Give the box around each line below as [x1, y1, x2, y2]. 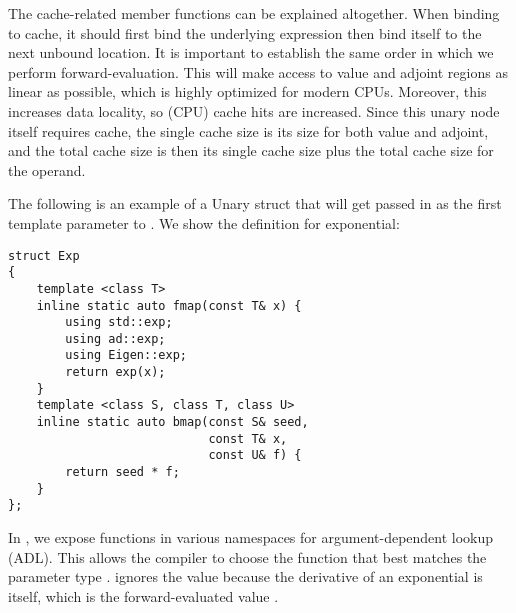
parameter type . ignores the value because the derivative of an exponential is [8, 566, 483, 587]
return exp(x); [65, 365, 166, 380]
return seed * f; [65, 465, 180, 480]
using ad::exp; [65, 331, 166, 346]
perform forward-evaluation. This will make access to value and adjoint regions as [8, 61, 508, 82]
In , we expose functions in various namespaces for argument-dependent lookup [8, 527, 494, 548]
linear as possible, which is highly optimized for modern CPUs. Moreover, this [8, 81, 487, 102]
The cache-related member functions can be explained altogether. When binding [8, 3, 500, 23]
